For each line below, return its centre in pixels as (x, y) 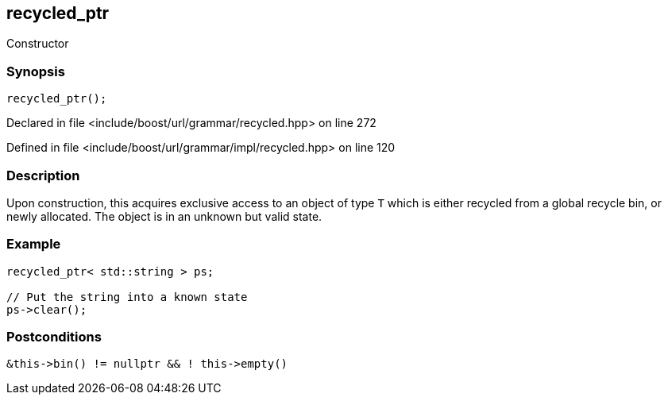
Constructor (38, 44)
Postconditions (54, 337)
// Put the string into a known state (127, 297)
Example (34, 244)
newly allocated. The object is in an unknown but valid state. (164, 216)
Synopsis (36, 71)
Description (43, 175)
